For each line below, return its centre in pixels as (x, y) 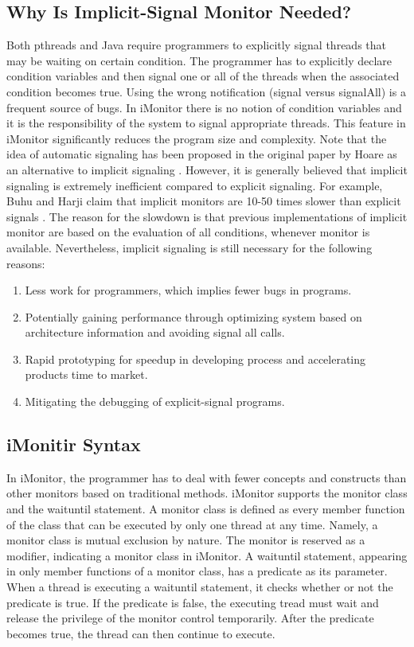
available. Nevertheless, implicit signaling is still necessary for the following (189, 247)
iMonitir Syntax (74, 444)
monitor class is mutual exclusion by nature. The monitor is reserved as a (186, 540)
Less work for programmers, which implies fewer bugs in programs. (188, 290)
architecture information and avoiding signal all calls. (155, 332)
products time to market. (86, 374)
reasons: (26, 263)
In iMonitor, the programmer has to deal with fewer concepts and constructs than (207, 477)
